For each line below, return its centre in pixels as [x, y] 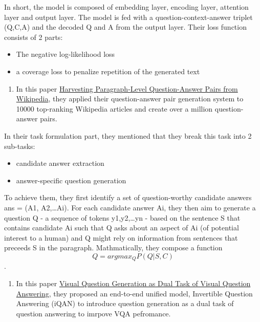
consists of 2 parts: [34, 37]
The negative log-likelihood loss [66, 54]
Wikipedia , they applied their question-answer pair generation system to [130, 99]
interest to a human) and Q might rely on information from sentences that [121, 237]
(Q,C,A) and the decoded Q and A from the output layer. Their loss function [125, 27]
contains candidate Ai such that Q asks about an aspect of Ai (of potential [122, 228]
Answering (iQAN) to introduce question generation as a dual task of [125, 303]
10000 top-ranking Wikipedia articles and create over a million [114, 108]
